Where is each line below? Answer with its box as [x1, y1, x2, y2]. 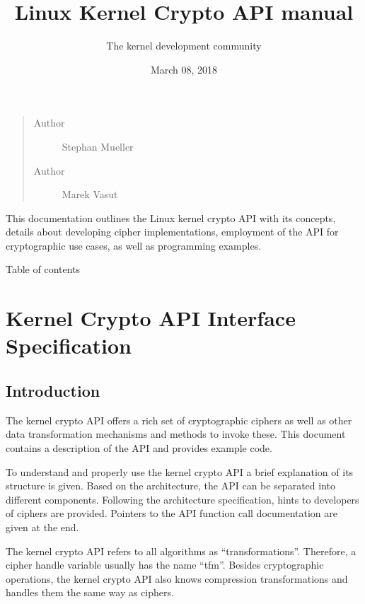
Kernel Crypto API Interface [6, 303, 296, 332]
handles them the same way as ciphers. [6, 585, 174, 600]
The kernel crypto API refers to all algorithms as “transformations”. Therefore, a [6, 543, 357, 558]
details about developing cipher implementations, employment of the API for [6, 224, 339, 239]
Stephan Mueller [62, 139, 134, 153]
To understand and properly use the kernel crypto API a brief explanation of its [6, 464, 354, 479]
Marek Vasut [62, 187, 118, 202]
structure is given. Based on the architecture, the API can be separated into [6, 478, 335, 493]
